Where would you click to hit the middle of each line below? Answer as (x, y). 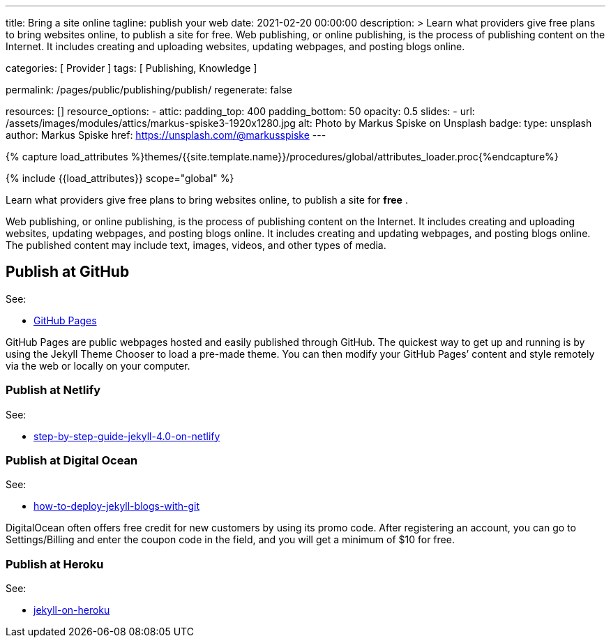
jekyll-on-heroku (72, 610)
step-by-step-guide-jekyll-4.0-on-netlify (127, 436)
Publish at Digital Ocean (72, 460)
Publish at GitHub (68, 272)
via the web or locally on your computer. (98, 365)
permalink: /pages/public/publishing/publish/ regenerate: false (149, 90)
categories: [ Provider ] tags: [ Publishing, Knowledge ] (131, 68)
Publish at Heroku (55, 564)
